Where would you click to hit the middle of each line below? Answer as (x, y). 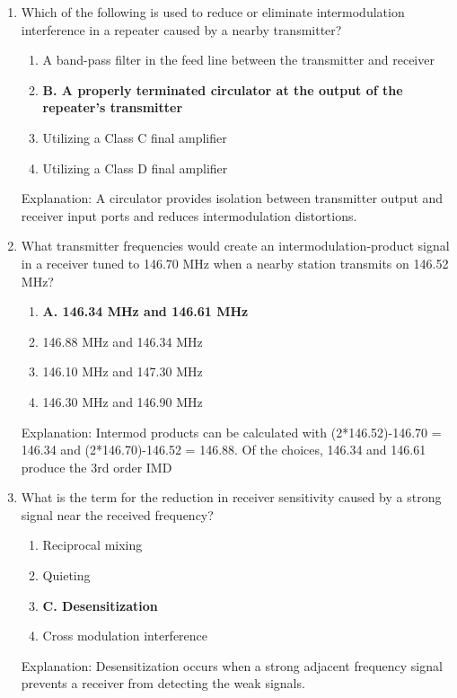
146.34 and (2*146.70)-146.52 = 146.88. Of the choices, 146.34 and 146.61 (224, 450)
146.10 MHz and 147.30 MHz (123, 371)
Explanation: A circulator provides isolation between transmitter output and (232, 198)
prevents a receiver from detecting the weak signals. (163, 683)
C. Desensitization (100, 605)
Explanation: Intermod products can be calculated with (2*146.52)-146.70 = (231, 432)
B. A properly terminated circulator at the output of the (223, 89)
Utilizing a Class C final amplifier (135, 137)
